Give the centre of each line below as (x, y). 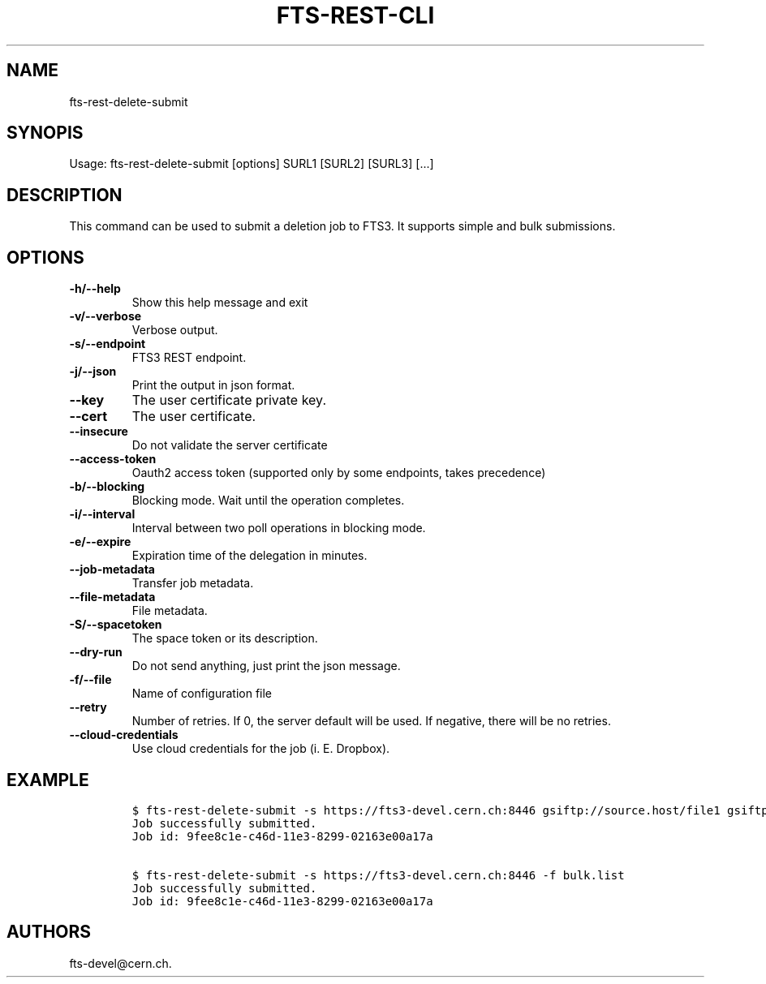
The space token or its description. (225, 638)
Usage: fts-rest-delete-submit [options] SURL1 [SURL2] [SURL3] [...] (252, 164)
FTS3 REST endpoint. (189, 358)
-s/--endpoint (108, 344)
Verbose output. (175, 330)
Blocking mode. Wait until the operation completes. (268, 501)
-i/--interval (102, 514)
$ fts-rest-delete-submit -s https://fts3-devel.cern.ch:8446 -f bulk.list (378, 875)
